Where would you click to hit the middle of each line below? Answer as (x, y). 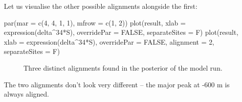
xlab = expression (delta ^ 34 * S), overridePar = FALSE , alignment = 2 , (109, 41)
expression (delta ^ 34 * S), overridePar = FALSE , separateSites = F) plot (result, (121, 32)
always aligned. (27, 94)
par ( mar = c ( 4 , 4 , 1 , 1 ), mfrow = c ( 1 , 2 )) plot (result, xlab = (95, 22)
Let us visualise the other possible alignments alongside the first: (101, 6)
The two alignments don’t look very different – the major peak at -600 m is (117, 84)
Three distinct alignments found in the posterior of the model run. (123, 67)
